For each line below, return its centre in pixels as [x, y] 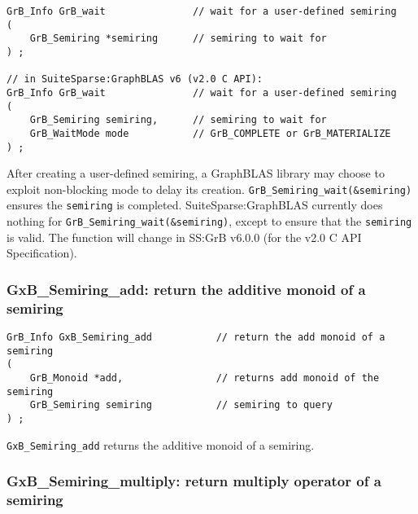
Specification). [42, 253]
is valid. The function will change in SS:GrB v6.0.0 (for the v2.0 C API [184, 237]
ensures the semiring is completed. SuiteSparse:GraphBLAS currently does [195, 205]
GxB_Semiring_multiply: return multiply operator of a [194, 481]
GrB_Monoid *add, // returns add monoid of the [205, 378]
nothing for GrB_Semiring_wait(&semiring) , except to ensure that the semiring [209, 221]
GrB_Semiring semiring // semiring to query [181, 405]
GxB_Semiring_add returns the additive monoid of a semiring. [161, 444]
